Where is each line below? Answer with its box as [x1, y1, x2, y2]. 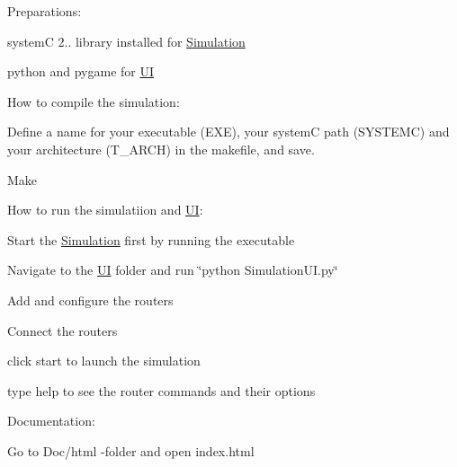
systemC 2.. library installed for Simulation [7, 31, 246, 50]
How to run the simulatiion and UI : [7, 200, 203, 219]
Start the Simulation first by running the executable [7, 230, 295, 249]
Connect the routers [7, 321, 118, 339]
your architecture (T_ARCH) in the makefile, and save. [7, 139, 315, 158]
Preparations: [7, 2, 82, 20]
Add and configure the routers [7, 290, 174, 309]
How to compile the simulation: [7, 92, 180, 110]
